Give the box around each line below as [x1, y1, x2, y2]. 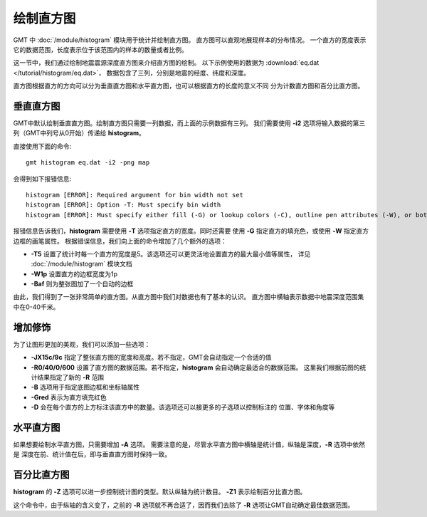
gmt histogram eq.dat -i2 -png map [26, 159, 150, 167]
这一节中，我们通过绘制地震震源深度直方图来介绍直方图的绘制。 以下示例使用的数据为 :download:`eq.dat [13, 58, 320, 67]
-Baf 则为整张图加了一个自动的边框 [31, 280, 134, 288]
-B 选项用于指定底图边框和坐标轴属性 [31, 383, 140, 392]
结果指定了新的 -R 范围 [36, 372, 105, 381]
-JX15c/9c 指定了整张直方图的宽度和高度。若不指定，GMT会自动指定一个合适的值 [31, 353, 272, 362]
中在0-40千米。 [13, 303, 60, 311]
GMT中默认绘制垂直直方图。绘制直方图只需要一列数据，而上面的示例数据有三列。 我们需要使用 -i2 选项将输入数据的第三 [13, 119, 366, 127]
